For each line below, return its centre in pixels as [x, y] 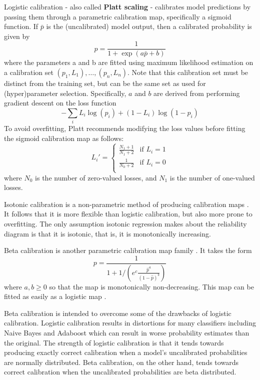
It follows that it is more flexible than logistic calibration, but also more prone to [128, 214]
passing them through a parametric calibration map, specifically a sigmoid [118, 16]
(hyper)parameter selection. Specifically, [65, 93]
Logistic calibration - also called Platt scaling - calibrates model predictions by [127, 6]
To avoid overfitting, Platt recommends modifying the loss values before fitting [125, 128]
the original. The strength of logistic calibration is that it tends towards [114, 342]
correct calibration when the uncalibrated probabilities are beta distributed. [120, 372]
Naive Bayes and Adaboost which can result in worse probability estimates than [127, 333]
